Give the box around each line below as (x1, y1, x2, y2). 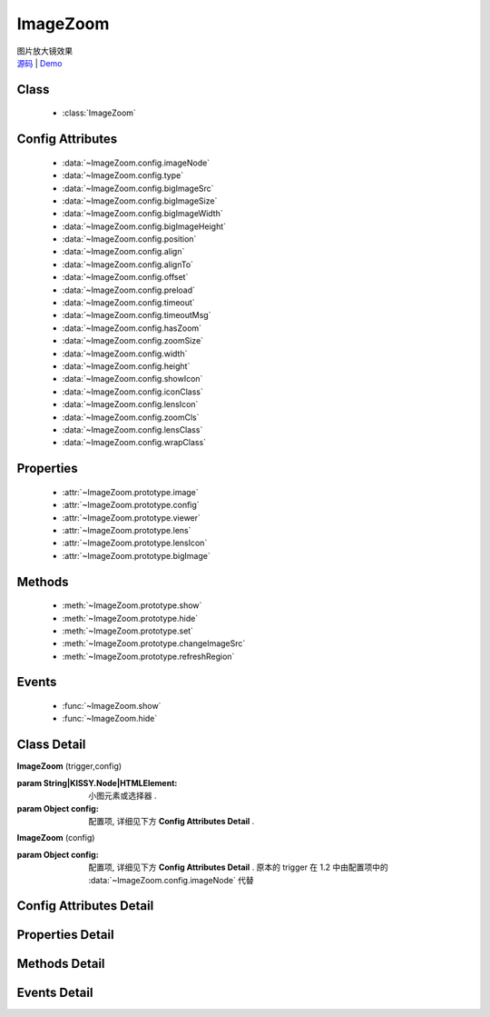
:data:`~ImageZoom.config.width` (62, 348, 188, 359)
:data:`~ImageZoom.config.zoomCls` (62, 412, 200, 423)
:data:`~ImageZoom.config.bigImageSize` (62, 195, 218, 206)
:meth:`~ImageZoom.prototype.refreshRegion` (62, 651, 235, 662)
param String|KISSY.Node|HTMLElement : (16, 777, 178, 788)
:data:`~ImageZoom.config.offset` (62, 272, 189, 283)
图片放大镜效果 (16, 45, 73, 56)
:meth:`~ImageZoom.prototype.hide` (62, 613, 199, 623)
